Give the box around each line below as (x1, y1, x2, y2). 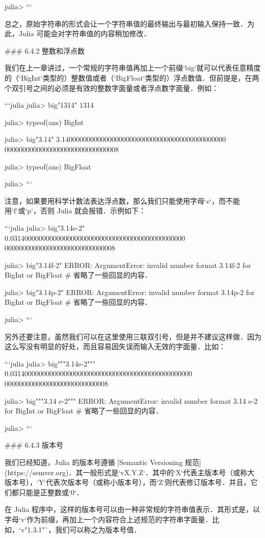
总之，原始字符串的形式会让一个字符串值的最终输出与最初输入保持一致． (5, 18, 247, 29)
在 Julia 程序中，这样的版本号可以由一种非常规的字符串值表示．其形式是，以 (5, 504, 260, 515)
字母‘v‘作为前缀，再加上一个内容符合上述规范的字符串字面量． (5, 513, 213, 524)
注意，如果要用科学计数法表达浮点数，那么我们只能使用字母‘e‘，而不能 (5, 195, 240, 206)
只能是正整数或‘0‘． (18, 486, 84, 497)
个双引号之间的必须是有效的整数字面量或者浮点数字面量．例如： (5, 82, 219, 93)
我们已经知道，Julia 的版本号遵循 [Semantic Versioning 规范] (5, 457, 201, 467)
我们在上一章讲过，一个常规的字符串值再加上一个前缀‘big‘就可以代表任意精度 (5, 62, 261, 73)
